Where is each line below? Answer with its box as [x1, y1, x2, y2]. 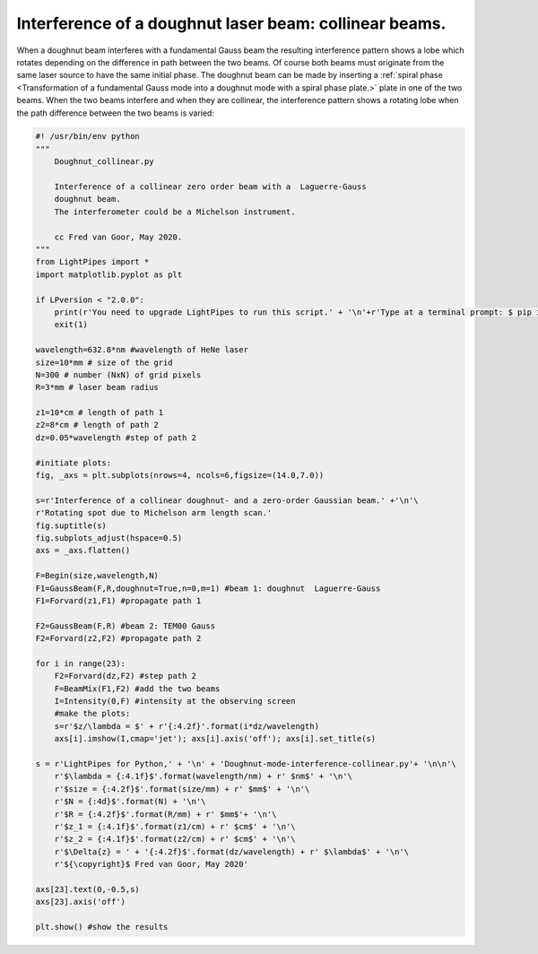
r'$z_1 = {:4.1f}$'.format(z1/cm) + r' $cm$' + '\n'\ [54, 821, 296, 831]
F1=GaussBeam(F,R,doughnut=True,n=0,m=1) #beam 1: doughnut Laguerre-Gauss [35, 583, 381, 594]
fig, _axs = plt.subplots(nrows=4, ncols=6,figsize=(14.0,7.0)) [35, 471, 325, 481]
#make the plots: [54, 708, 131, 719]
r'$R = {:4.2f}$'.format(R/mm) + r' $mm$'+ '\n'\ [54, 809, 277, 820]
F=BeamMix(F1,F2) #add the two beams [54, 683, 221, 694]
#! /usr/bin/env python [35, 131, 141, 142]
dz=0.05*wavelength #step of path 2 [35, 432, 197, 443]
